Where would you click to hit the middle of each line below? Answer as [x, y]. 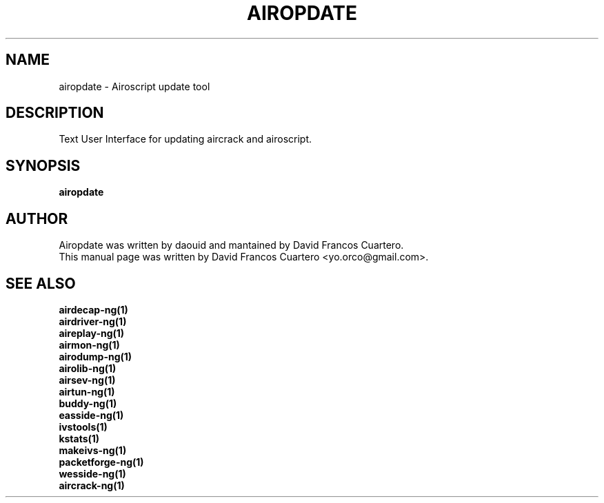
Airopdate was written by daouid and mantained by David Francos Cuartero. [231, 245]
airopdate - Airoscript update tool [134, 86]
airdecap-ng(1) [93, 309]
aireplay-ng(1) [92, 333]
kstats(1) [79, 438]
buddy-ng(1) [88, 403]
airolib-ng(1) [88, 368]
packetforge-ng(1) [101, 462]
